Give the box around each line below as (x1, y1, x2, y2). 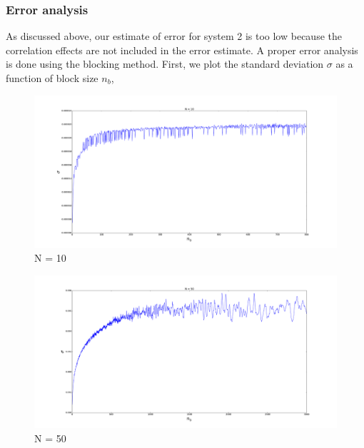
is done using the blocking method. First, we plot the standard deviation (6, 56, 324, 71)
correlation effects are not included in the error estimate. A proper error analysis (6, 42, 358, 57)
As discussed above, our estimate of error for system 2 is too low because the (6, 29, 342, 44)
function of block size (6, 71, 98, 85)
